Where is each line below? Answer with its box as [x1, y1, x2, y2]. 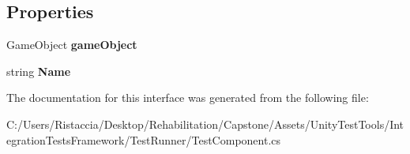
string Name [6, 62, 71, 79]
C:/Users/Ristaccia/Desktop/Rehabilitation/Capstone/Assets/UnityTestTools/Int [6, 115, 404, 132]
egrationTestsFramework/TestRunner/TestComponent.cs [6, 131, 281, 148]
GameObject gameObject [6, 36, 137, 53]
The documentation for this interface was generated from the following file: [6, 89, 369, 106]
